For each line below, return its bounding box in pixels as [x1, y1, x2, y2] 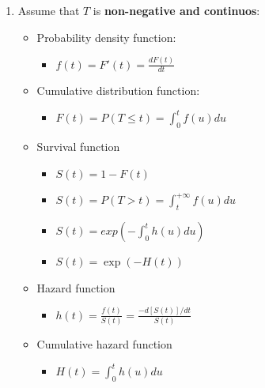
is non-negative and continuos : [93, 2, 260, 18]
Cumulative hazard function [36, 336, 172, 352]
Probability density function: [36, 28, 176, 45]
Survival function [36, 138, 120, 155]
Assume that [17, 2, 80, 18]
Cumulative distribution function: [36, 82, 200, 99]
